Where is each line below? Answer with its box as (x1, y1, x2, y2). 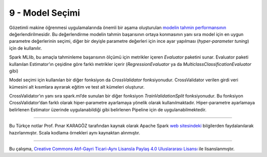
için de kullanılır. (9, 45, 42, 51)
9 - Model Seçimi (9, 7, 80, 18)
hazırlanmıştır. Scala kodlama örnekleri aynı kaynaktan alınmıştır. (9, 129, 140, 135)
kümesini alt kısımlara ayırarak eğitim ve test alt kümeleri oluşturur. (9, 84, 145, 90)
